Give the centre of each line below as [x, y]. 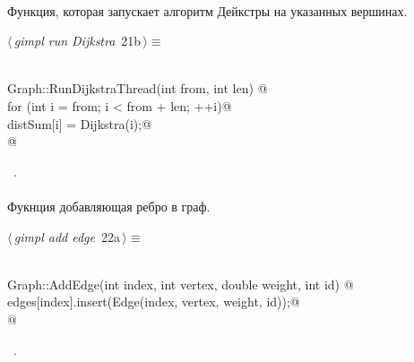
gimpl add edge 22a [67, 236]
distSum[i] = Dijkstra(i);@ [80, 123]
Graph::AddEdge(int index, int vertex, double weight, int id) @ [181, 284]
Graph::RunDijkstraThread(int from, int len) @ [138, 88]
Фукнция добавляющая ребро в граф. [109, 206]
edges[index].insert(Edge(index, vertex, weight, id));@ [154, 302]
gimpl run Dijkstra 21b [78, 41]
